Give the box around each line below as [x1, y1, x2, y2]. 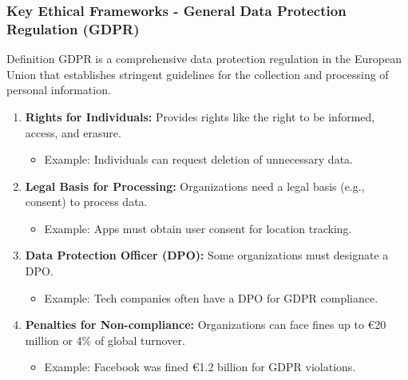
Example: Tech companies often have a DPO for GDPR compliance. [44, 289, 378, 306]
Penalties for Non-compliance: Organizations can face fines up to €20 [25, 316, 386, 333]
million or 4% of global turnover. [25, 331, 185, 348]
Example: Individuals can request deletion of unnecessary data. [44, 151, 353, 168]
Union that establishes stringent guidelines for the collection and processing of [6, 65, 389, 82]
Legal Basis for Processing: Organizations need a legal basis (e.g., [25, 177, 365, 194]
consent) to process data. [25, 193, 148, 210]
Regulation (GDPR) [6, 18, 140, 38]
